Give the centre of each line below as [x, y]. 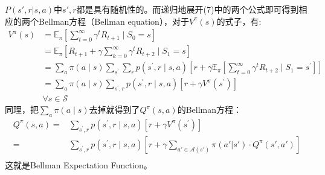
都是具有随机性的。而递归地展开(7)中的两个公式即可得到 [188, 9]
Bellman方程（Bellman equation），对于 [114, 21]
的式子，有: [239, 21]
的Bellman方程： [210, 110]
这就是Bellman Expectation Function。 [79, 164]
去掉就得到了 [114, 110]
